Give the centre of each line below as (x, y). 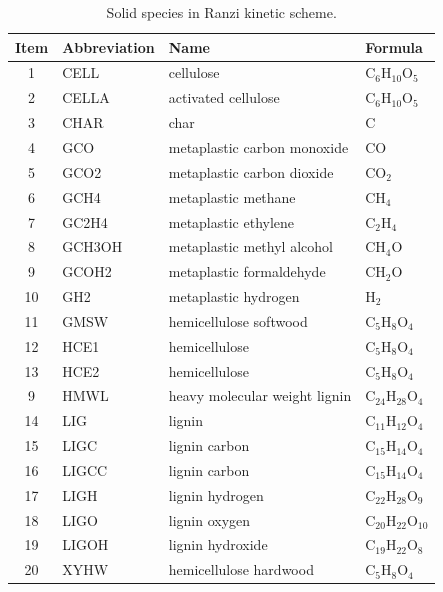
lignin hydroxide (218, 544)
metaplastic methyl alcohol (250, 246)
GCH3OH (92, 246)
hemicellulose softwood (238, 320)
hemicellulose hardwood (241, 569)
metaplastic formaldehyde (247, 271)
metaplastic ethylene (231, 221)
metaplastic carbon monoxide (258, 146)
